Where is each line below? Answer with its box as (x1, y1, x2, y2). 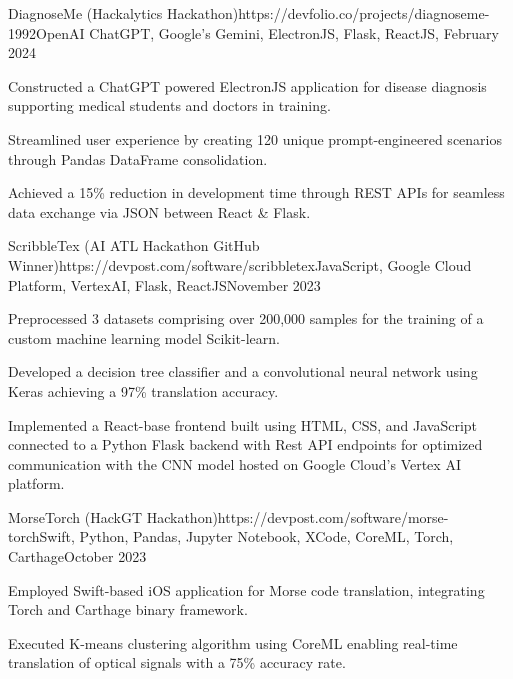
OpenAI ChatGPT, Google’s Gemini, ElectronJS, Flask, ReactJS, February (36, 22, 499, 43)
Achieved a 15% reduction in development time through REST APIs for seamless (8, 182, 505, 203)
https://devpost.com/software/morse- (217, 506, 449, 527)
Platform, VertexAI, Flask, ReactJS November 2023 (8, 274, 321, 295)
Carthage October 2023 (8, 546, 147, 567)
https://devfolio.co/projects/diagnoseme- (238, 3, 490, 23)
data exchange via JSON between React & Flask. (8, 201, 311, 222)
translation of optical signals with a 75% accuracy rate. (8, 652, 346, 673)
